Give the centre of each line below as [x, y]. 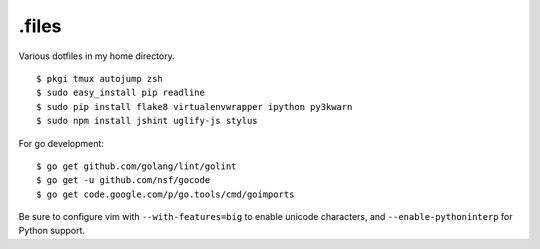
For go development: [61, 143]
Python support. [51, 231]
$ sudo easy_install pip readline [120, 93]
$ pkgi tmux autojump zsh [100, 78]
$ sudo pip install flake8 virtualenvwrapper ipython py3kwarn [194, 106]
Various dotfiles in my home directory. [96, 56]
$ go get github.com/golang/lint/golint [136, 166]
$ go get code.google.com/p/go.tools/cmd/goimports [165, 194]
